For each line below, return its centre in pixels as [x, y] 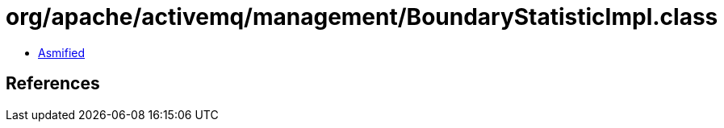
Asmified [62, 52]
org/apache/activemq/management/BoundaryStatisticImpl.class [362, 17]
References [53, 84]
